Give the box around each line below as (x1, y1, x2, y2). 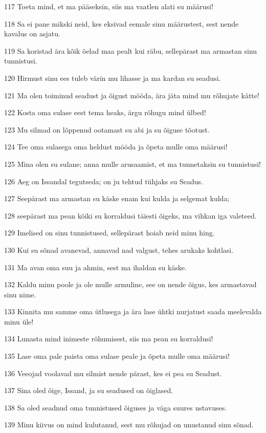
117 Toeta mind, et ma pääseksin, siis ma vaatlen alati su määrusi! (4, 1, 213, 11)
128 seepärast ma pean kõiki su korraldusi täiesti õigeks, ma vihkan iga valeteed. (4, 210, 257, 221)
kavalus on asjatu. (4, 28, 60, 39)
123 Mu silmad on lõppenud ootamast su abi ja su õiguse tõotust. (4, 124, 210, 135)
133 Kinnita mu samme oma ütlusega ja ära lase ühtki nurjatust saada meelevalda (4, 306, 262, 317)
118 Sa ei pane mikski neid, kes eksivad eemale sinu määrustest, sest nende (4, 18, 239, 29)
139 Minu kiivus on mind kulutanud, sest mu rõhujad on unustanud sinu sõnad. (4, 419, 254, 430)
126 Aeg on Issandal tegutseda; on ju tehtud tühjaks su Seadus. (4, 176, 203, 186)
